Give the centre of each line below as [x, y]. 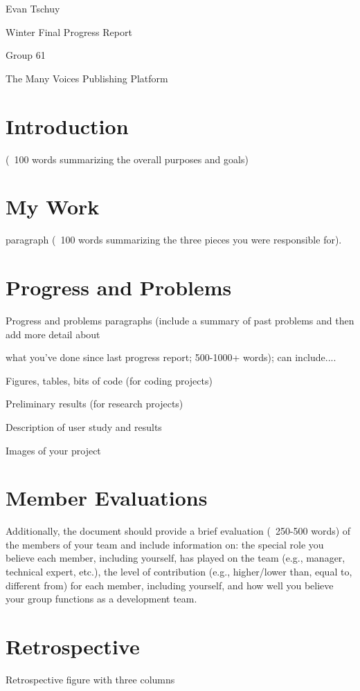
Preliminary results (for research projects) [94, 404]
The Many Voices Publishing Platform [87, 78]
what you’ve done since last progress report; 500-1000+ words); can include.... [171, 357]
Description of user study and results [84, 426]
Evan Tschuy [33, 8]
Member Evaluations [107, 498]
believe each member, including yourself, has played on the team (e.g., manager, [175, 558]
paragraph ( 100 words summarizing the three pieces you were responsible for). [174, 240]
